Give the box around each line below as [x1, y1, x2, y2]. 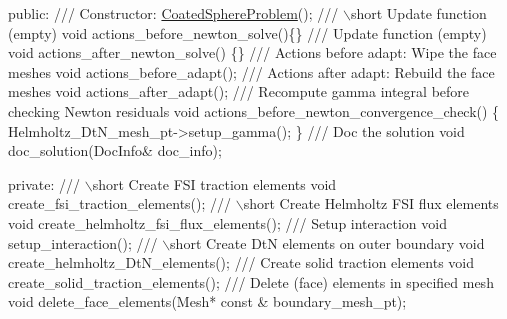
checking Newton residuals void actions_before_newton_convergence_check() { [8, 100, 500, 121]
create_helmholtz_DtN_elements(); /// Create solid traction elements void [8, 252, 475, 273]
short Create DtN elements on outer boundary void [170, 232, 485, 253]
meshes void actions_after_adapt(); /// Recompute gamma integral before [8, 81, 470, 102]
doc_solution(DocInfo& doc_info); [8, 140, 222, 161]
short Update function [350, 3, 487, 23]
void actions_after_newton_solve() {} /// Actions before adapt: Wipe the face [8, 42, 497, 63]
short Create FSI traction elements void [92, 173, 337, 194]
